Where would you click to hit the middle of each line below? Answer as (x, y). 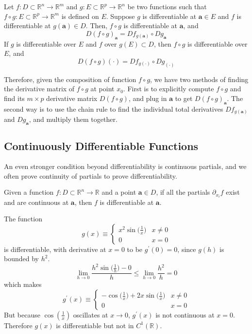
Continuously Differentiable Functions (101, 146)
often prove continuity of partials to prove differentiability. (91, 175)
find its (14, 98)
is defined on (80, 16)
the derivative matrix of (39, 89)
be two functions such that (167, 6)
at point (102, 89)
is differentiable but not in (95, 325)
